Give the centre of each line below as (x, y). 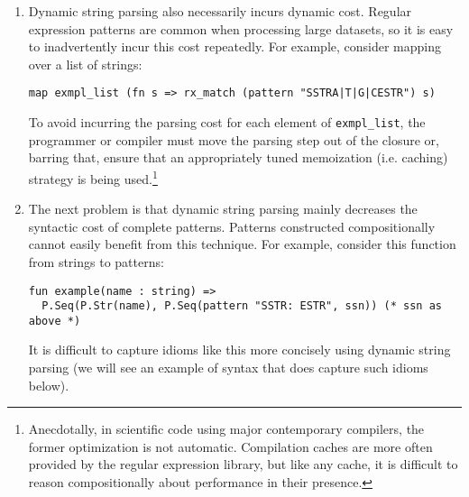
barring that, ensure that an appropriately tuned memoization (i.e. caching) (238, 157)
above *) (55, 321)
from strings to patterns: (96, 261)
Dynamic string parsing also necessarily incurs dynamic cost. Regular (220, 11)
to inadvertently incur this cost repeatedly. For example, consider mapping (235, 46)
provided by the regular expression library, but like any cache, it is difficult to (243, 464)
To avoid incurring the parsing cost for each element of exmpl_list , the (227, 122)
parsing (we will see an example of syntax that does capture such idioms (228, 368)
